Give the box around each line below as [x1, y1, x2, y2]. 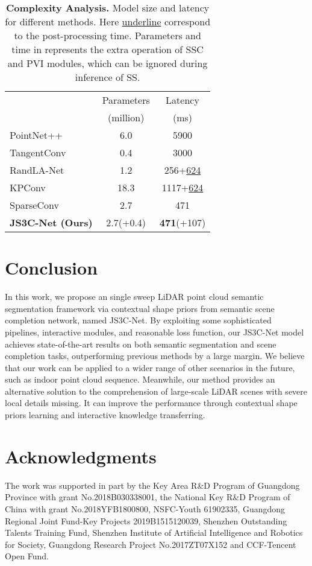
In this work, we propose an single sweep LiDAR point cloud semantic [5, 290, 264, 303]
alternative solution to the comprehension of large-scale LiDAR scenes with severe [5, 384, 308, 397]
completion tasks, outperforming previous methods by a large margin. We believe [5, 349, 305, 362]
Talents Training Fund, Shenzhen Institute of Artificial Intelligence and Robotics [5, 526, 303, 539]
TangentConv [10, 145, 66, 159]
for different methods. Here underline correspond [5, 14, 211, 28]
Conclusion [5, 255, 98, 280]
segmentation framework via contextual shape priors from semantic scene [5, 302, 275, 314]
